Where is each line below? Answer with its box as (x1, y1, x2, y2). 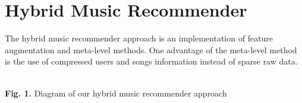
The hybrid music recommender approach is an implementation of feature (5, 32, 273, 44)
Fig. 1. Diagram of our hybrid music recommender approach (5, 86, 227, 99)
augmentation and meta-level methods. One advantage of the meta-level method (5, 43, 297, 56)
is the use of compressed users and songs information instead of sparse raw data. (5, 55, 298, 67)
